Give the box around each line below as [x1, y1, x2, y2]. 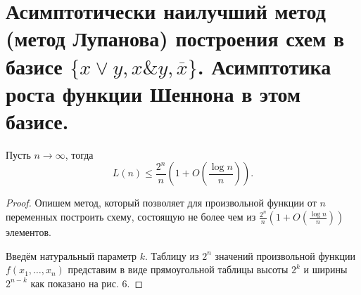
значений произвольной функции [215, 248, 355, 263]
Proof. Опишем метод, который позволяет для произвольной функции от [6, 195, 317, 210]
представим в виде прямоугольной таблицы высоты [68, 262, 289, 277]
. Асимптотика [197, 51, 331, 80]
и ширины [303, 262, 348, 277]
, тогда [65, 147, 94, 162]
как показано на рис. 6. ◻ [30, 275, 144, 290]
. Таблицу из [145, 248, 199, 263]
